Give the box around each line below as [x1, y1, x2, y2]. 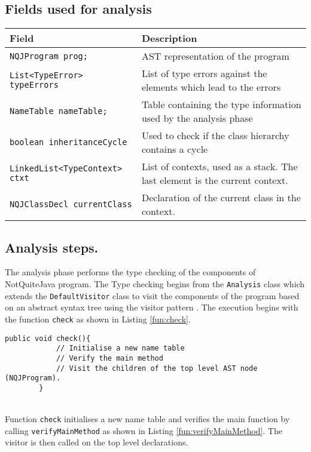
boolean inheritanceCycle [10, 137, 127, 147]
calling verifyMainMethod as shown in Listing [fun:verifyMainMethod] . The [5, 424, 282, 436]
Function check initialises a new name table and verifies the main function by [5, 413, 290, 425]
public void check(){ [5, 334, 91, 343]
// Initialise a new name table [56, 344, 185, 353]
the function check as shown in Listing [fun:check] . [5, 312, 191, 325]
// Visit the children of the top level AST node [56, 364, 258, 373]
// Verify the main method [56, 353, 163, 362]
